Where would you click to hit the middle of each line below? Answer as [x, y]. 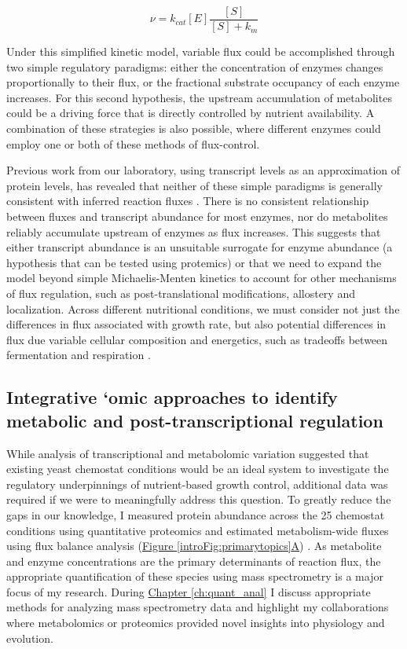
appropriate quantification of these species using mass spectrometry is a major [195, 576]
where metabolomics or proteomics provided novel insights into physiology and [196, 623]
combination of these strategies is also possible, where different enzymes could [194, 128]
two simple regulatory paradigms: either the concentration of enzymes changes [195, 66]
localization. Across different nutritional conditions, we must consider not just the [203, 308]
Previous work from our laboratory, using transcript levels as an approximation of [203, 170]
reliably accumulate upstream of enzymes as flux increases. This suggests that [194, 231]
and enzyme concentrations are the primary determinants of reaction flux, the [194, 561]
